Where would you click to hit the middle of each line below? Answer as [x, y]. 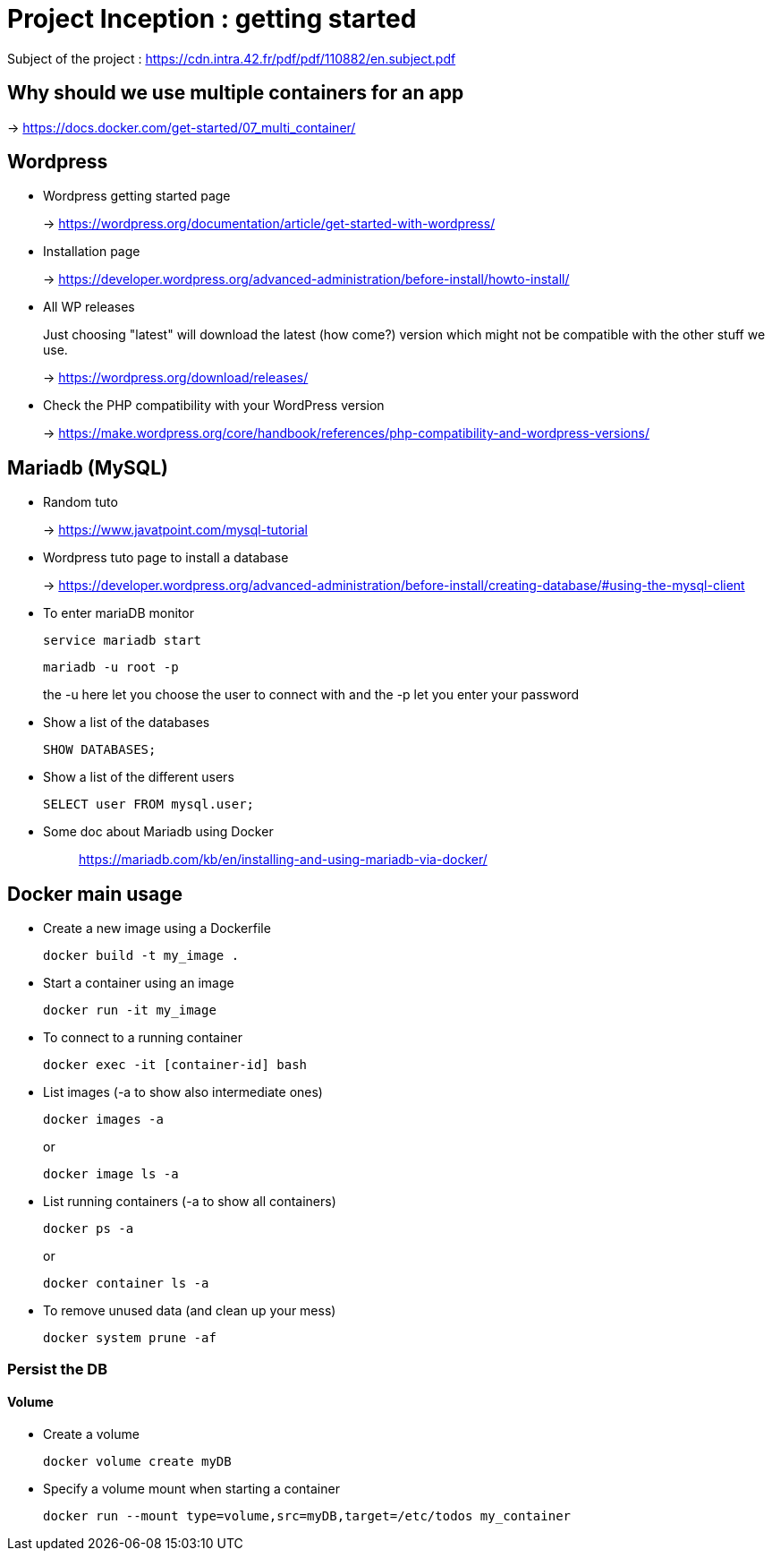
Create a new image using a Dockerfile [157, 929]
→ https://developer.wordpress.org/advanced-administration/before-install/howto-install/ [306, 279]
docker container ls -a [126, 1284]
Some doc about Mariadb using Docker [158, 832]
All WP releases [89, 307]
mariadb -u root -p [111, 668]
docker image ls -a [111, 1174]
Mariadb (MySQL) [88, 467]
